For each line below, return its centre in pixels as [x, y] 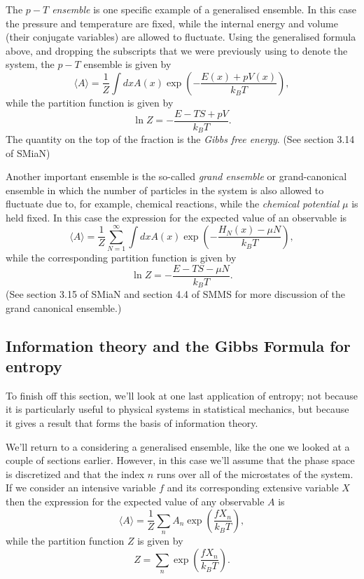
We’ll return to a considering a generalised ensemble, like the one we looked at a [178, 446]
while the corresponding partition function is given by [121, 257]
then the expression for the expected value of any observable [135, 502]
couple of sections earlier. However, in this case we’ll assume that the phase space [180, 460]
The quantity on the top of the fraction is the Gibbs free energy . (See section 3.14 [180, 139]
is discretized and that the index [75, 474]
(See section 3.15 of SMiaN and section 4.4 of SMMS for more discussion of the [176, 294]
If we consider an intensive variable [81, 488]
